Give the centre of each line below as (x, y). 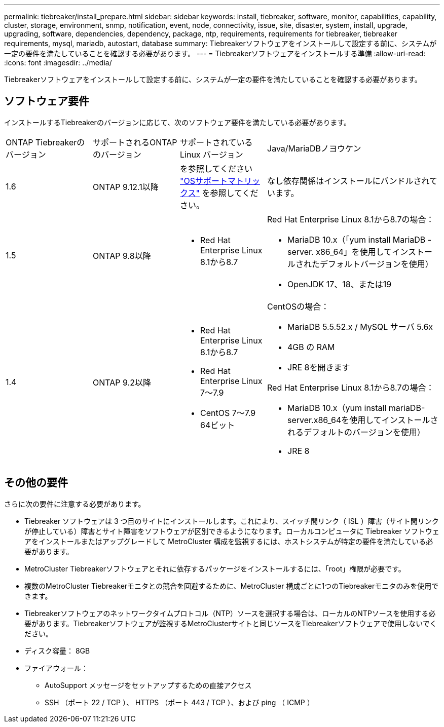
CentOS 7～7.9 (228, 413)
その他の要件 (36, 483)
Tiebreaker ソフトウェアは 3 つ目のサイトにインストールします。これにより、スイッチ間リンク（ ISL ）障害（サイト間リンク (232, 521)
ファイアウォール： (56, 668)
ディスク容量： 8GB (57, 651)
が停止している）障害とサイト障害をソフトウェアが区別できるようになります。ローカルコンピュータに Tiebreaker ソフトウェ (232, 531)
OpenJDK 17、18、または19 (340, 284)
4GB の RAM (311, 347)
